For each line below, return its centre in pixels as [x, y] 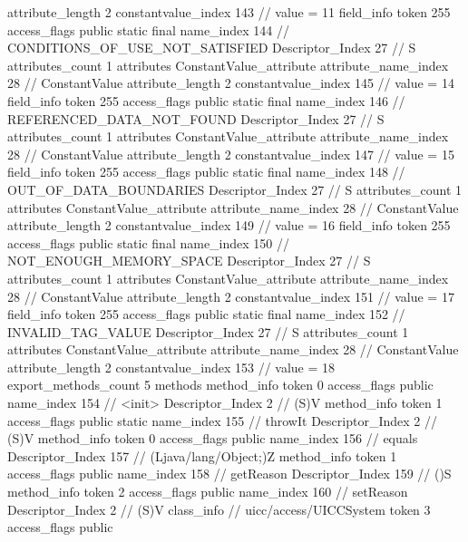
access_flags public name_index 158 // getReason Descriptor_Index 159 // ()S [229, 474]
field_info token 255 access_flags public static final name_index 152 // [206, 314]
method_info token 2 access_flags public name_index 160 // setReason [208, 492]
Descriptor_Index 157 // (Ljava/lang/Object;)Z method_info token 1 [202, 455]
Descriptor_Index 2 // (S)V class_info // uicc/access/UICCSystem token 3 [219, 509]
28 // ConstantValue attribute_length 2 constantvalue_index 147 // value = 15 [231, 154]
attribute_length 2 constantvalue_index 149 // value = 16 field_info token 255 [229, 225]
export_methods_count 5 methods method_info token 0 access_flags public [220, 385]
